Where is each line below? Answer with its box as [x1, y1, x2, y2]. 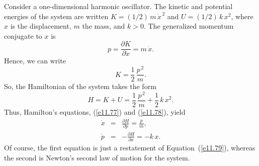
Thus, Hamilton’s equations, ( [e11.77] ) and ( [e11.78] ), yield [4, 106, 186, 117]
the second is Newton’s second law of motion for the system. [4, 152, 190, 162]
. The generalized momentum [143, 21, 234, 31]
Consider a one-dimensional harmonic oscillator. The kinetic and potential [4, 1, 233, 11]
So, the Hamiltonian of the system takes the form [4, 81, 156, 92]
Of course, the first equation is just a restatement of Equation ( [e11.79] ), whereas [4, 142, 255, 153]
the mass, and [82, 21, 125, 31]
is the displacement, [10, 21, 71, 31]
